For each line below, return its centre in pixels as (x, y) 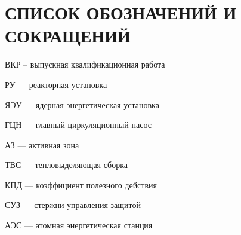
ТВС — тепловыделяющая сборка (67, 165)
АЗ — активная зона (42, 144)
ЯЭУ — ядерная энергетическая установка (82, 104)
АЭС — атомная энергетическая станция (79, 225)
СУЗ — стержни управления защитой (73, 205)
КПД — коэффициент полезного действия (81, 184)
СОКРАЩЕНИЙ (68, 36)
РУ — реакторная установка (56, 84)
